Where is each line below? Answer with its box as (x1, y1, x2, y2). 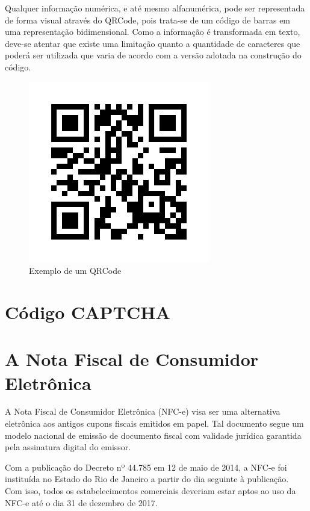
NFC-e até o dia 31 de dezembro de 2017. (5, 496, 158, 509)
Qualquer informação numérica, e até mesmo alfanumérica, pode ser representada (5, 2, 305, 14)
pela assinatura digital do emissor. (5, 441, 131, 453)
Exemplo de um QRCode (29, 264, 122, 277)
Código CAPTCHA (5, 299, 170, 324)
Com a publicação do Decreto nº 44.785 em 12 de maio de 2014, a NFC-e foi (5, 460, 287, 473)
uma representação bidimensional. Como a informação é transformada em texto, (5, 25, 300, 38)
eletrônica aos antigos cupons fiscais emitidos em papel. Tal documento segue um (5, 417, 304, 430)
